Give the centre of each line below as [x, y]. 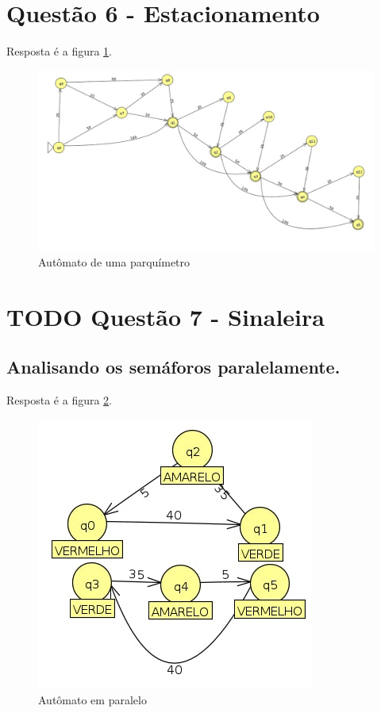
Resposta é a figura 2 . [59, 400]
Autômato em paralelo [92, 700]
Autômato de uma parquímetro [114, 262]
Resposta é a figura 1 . [59, 51]
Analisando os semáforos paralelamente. [173, 367]
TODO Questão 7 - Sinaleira [165, 316]
